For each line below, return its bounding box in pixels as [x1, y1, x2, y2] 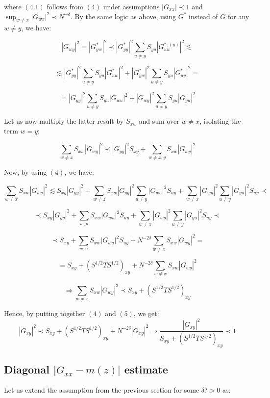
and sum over [139, 116, 179, 126]
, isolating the [199, 116, 241, 126]
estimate [124, 362, 168, 377]
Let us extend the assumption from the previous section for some [4, 385, 199, 395]
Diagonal [4, 362, 49, 377]
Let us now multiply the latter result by [4, 116, 124, 126]
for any [227, 11, 249, 21]
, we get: [133, 308, 159, 318]
